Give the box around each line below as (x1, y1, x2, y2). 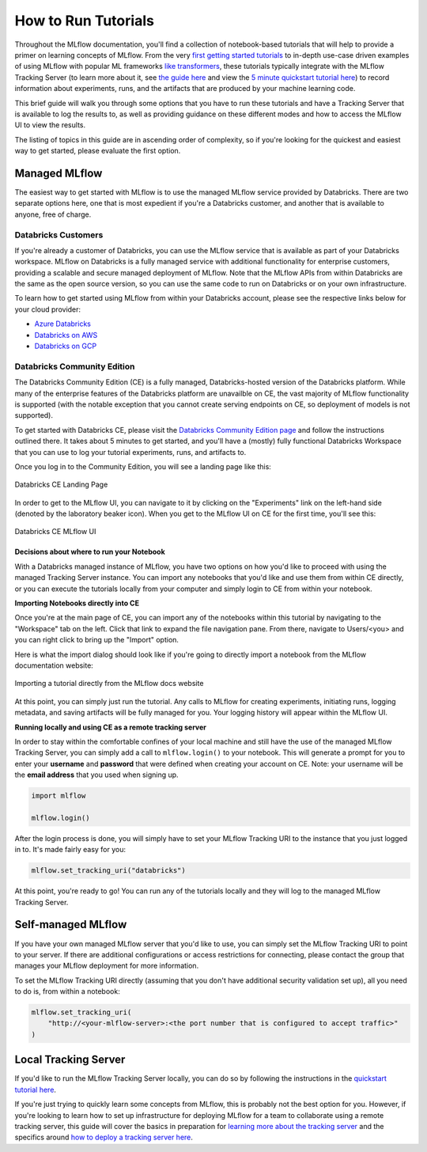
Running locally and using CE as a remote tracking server (14, 722, 207, 732)
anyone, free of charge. (14, 210, 92, 219)
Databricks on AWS (34, 330, 98, 339)
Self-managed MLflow (14, 918, 127, 931)
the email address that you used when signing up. (14, 770, 179, 779)
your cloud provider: (14, 305, 81, 314)
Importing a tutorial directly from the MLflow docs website (14, 679, 204, 688)
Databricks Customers (14, 229, 104, 241)
